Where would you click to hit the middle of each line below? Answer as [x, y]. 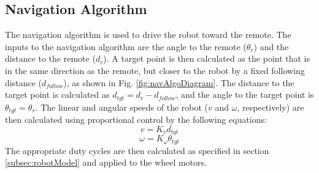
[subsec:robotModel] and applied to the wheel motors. [106, 162]
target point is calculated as [57, 94]
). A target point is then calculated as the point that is [207, 58]
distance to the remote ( [50, 58]
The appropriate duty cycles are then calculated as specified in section [137, 150]
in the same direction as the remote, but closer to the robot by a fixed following [155, 70]
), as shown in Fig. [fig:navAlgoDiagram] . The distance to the [179, 82]
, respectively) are [271, 107]
